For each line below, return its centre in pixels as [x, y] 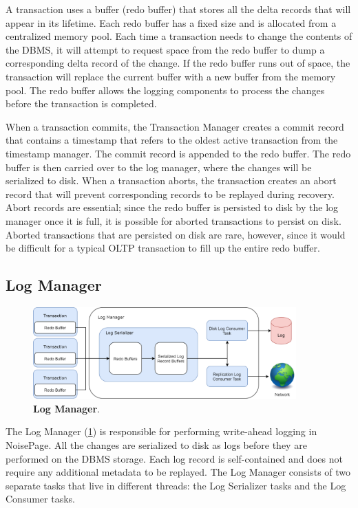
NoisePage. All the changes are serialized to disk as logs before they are [156, 445]
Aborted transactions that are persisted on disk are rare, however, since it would [176, 234]
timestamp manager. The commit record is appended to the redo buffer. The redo [178, 153]
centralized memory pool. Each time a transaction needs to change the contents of [179, 36]
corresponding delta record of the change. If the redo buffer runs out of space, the [178, 63]
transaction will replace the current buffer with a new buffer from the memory [171, 76]
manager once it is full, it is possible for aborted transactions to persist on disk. [173, 220]
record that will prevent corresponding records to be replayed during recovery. [170, 194]
